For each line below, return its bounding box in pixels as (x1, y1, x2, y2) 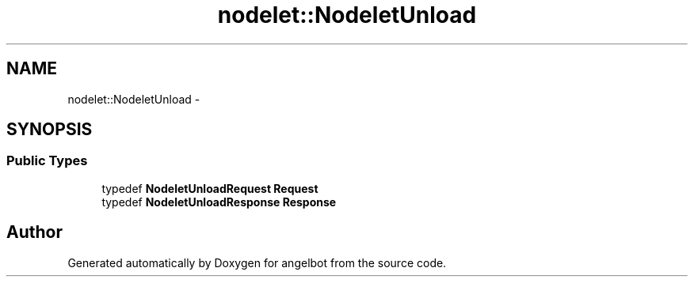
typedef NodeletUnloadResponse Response (101, 194, 337, 209)
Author (6, 222, 63, 243)
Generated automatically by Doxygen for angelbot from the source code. (67, 255, 447, 270)
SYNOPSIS (6, 119, 93, 140)
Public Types (6, 153, 88, 169)
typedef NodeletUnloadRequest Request (101, 181, 318, 195)
